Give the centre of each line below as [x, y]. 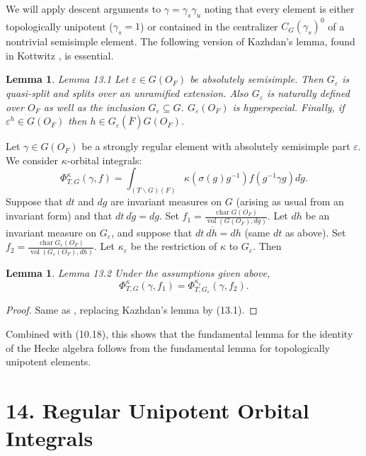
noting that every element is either [279, 8]
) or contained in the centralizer [209, 26]
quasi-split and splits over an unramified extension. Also [127, 93]
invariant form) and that [59, 216]
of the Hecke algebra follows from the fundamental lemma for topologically [168, 347]
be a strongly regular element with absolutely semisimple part [216, 146]
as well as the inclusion [94, 107]
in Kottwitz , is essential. [60, 55]
